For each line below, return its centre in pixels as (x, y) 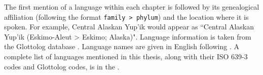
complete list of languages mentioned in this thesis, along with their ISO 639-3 (126, 57)
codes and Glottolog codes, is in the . (62, 66)
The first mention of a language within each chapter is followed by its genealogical (132, 7)
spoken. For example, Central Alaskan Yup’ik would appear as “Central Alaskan (129, 27)
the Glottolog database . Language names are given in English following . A (122, 46)
